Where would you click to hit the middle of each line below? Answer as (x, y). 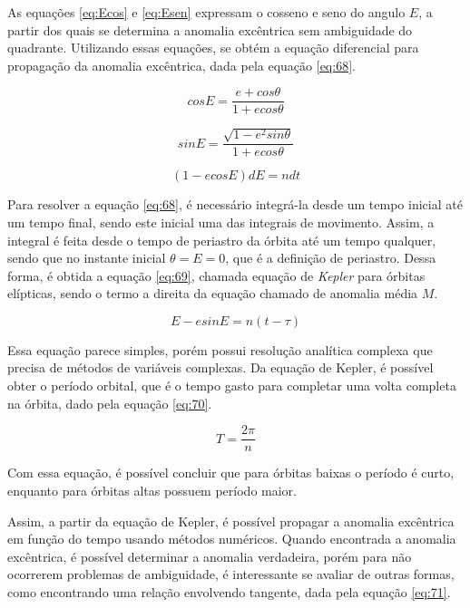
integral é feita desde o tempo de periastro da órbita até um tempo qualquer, (222, 240)
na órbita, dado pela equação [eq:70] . (110, 403)
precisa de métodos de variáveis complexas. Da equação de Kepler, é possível (220, 367)
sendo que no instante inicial (87, 258)
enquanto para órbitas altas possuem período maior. (152, 490)
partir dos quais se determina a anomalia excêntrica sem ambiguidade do (210, 29)
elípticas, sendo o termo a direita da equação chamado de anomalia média (213, 293)
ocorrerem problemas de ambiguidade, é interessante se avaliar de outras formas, (231, 574)
